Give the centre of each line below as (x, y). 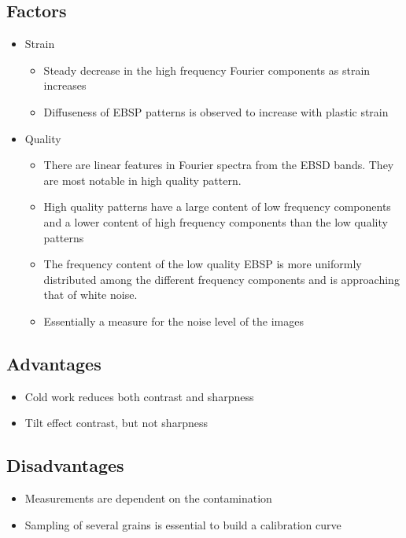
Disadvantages (65, 465)
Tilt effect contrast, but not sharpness (116, 423)
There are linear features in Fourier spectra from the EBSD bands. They (219, 165)
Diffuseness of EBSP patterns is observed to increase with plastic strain (216, 111)
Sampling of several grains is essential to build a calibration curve (183, 524)
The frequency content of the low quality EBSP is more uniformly (203, 264)
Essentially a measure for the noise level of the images (173, 321)
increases (65, 85)
